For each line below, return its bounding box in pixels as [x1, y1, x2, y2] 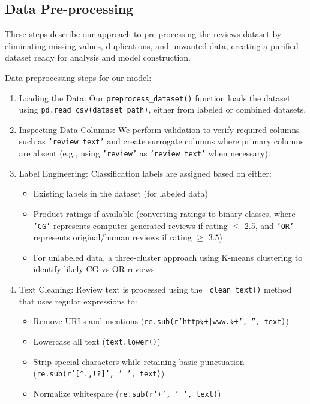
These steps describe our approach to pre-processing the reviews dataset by [5, 28, 282, 40]
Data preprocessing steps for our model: [5, 71, 152, 83]
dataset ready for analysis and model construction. [5, 51, 191, 64]
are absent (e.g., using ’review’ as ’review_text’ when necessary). [19, 147, 270, 159]
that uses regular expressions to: [19, 294, 137, 307]
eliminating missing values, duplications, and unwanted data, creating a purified [5, 39, 299, 52]
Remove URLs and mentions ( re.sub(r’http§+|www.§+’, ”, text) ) [33, 315, 289, 327]
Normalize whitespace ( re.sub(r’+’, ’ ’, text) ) [33, 387, 221, 399]
